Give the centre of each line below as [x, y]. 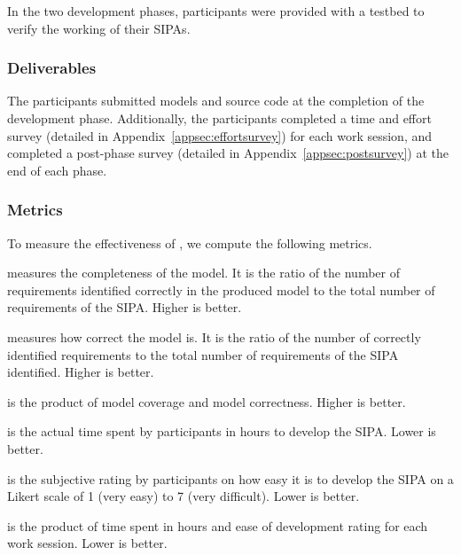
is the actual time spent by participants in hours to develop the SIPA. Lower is [222, 431]
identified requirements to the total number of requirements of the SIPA [203, 354]
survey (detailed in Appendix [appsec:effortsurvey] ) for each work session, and [220, 135]
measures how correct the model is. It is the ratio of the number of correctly [214, 336]
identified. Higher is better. [81, 372]
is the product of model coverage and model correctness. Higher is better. [207, 401]
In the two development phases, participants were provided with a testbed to [216, 11]
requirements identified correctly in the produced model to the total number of [221, 289]
